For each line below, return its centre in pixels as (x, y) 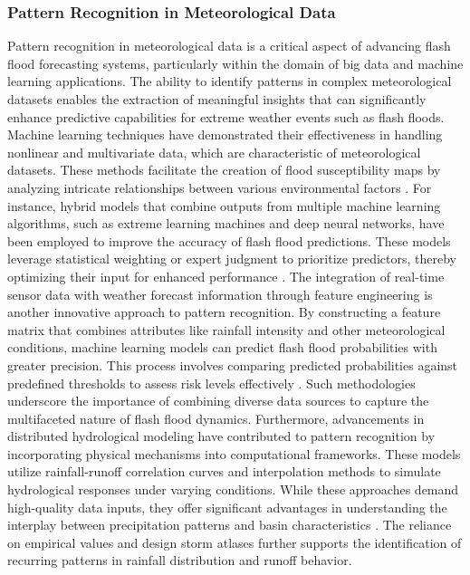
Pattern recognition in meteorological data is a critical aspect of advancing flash (229, 46)
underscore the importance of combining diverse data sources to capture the (218, 401)
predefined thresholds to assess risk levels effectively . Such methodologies (211, 383)
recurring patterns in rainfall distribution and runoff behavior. (180, 560)
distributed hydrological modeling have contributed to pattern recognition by (221, 436)
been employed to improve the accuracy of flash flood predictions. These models (229, 240)
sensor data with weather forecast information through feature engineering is (220, 294)
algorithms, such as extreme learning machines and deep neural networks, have (226, 223)
